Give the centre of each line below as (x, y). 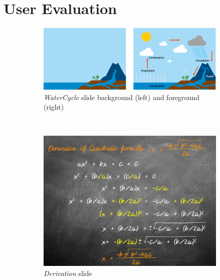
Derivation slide (68, 273)
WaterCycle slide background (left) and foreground (122, 97)
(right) (54, 107)
